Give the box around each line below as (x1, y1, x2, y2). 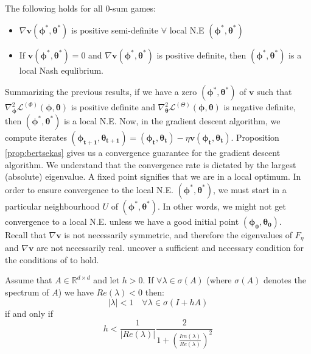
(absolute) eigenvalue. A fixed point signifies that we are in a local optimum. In (5, 170, 301, 183)
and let (93, 274, 120, 286)
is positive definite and (71, 101, 155, 113)
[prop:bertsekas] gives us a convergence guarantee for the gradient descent (5, 146, 281, 158)
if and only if (5, 306, 53, 319)
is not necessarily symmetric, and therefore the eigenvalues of (64, 228, 292, 241)
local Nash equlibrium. (19, 63, 103, 76)
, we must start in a (213, 183, 287, 196)
